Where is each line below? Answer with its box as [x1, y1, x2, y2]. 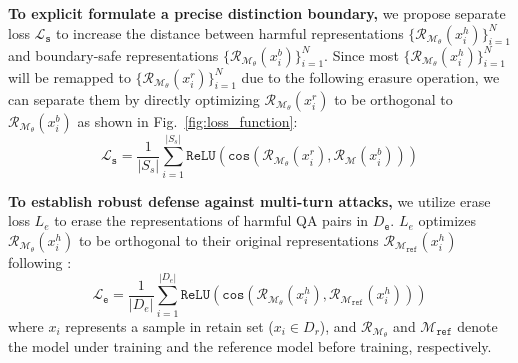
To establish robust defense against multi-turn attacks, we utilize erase [8, 190, 491, 211]
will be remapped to [8, 66, 131, 87]
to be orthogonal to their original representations [78, 229, 379, 250]
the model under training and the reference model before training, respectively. [8, 336, 492, 357]
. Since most [324, 44, 399, 65]
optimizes [418, 210, 477, 231]
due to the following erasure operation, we [241, 66, 500, 87]
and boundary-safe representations [8, 44, 219, 65]
